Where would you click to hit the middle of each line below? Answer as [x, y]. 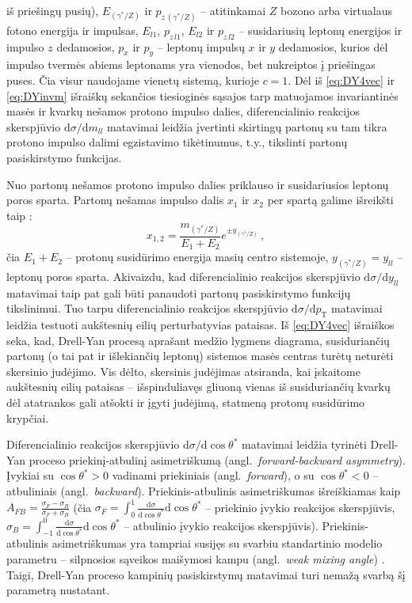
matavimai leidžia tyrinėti [304, 444]
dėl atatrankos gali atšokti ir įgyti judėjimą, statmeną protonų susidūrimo [186, 402]
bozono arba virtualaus [337, 10]
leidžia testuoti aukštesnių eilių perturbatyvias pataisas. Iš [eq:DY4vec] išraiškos [200, 325]
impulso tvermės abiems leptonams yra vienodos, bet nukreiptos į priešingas [191, 64]
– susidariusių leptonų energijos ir [320, 30]
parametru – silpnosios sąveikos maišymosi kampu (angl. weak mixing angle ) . [196, 558]
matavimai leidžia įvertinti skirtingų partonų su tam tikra [247, 126]
